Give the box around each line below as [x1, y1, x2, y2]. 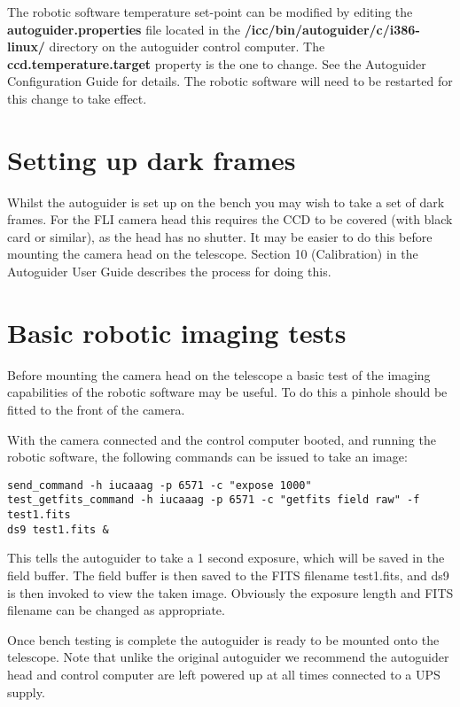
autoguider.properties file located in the [7, 19, 241, 38]
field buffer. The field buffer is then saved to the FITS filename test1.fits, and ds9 [7, 565, 449, 584]
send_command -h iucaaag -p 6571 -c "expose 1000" [7, 478, 312, 492]
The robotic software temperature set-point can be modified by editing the [7, 3, 413, 20]
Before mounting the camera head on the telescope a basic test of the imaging [7, 365, 431, 384]
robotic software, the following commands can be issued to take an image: [7, 447, 408, 466]
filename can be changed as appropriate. [7, 601, 225, 619]
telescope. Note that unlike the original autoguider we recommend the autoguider [7, 648, 449, 666]
